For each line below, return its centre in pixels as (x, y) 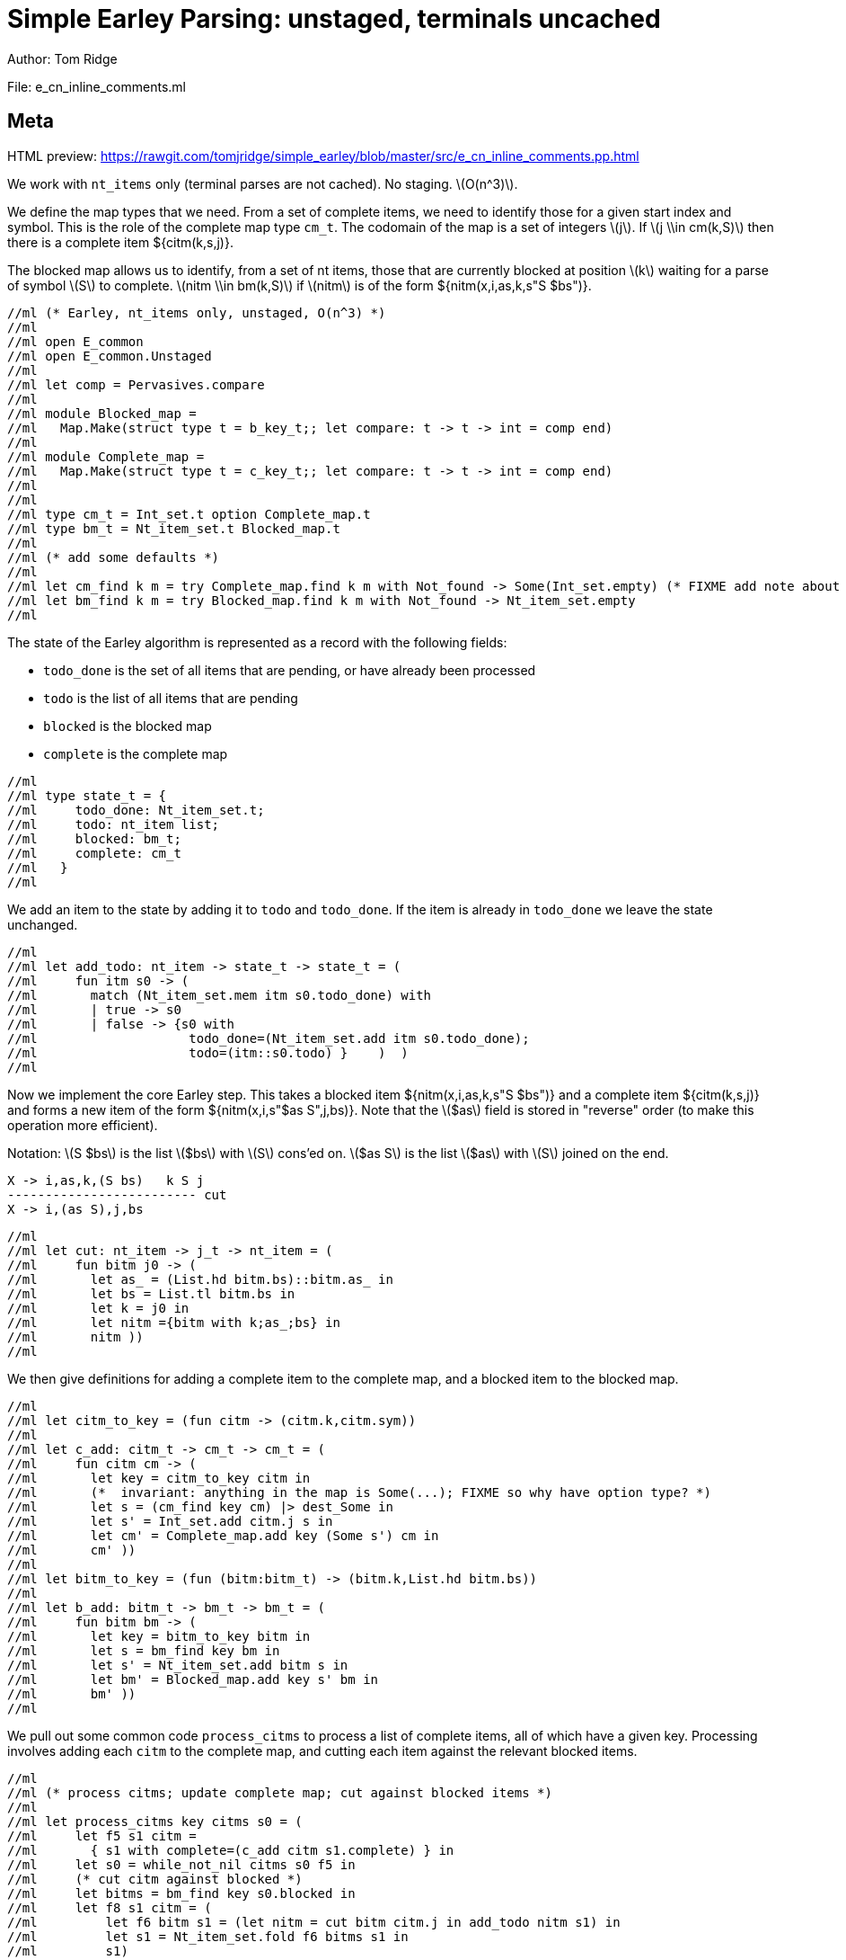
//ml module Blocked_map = (102, 413)
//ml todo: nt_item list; (114, 824)
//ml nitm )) (75, 1336)
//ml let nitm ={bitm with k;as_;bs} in (174, 1322)
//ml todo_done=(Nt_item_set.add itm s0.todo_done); (269, 1038)
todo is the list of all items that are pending (171, 698)
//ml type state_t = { (87, 795)
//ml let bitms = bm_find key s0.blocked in (181, 1893)
